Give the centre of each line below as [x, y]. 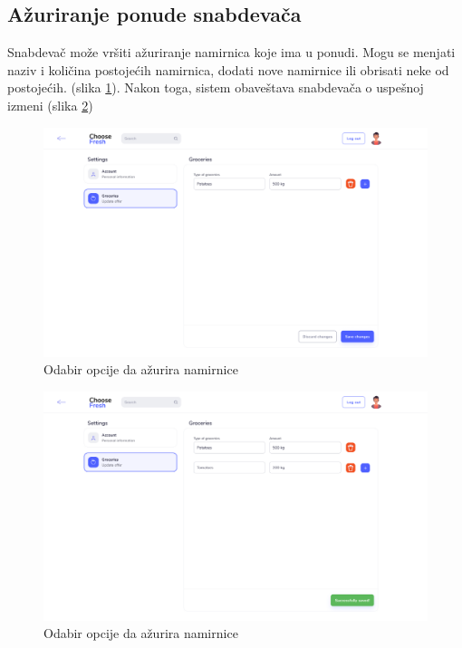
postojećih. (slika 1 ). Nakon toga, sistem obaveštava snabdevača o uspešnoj [216, 87]
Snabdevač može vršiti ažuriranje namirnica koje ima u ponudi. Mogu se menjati [231, 52]
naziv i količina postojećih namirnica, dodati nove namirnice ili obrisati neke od [228, 69]
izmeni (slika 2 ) [50, 105]
